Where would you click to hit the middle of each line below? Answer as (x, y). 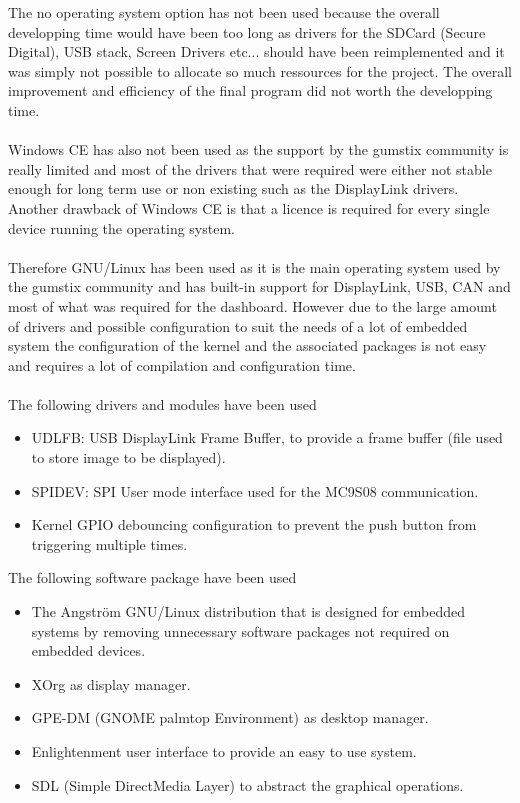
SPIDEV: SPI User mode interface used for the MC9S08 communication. (255, 490)
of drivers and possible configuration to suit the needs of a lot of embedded (238, 325)
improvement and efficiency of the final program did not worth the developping (250, 90)
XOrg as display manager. (111, 683)
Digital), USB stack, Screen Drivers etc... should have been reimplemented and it (256, 51)
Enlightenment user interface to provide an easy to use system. (224, 751)
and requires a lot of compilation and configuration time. (182, 364)
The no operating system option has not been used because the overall (224, 12)
